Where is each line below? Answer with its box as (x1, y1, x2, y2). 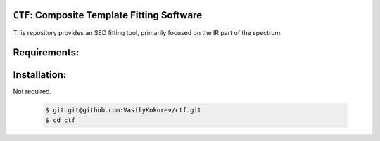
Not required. (13, 88, 52, 96)
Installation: (13, 69, 67, 81)
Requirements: (13, 46, 80, 59)
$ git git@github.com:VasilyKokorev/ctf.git (45, 106, 202, 114)
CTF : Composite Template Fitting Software (13, 9, 203, 21)
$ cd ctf (45, 116, 76, 124)
